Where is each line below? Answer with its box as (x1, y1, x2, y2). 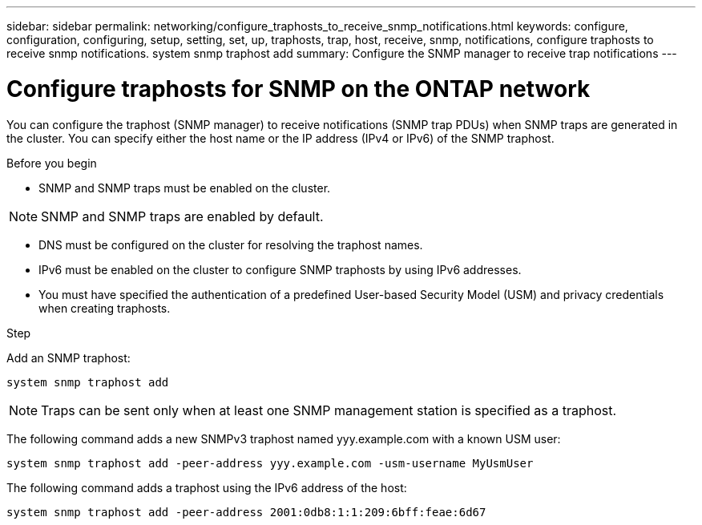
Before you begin (6, 155, 97, 170)
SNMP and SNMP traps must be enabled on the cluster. (38, 180, 331, 195)
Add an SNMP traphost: (6, 350, 131, 365)
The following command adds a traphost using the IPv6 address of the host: (6, 480, 407, 495)
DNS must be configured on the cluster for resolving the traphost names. (38, 237, 423, 252)
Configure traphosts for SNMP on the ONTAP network (6, 75, 591, 103)
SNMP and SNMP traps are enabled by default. (41, 208, 324, 224)
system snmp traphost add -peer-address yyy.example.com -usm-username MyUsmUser (6, 456, 534, 470)
